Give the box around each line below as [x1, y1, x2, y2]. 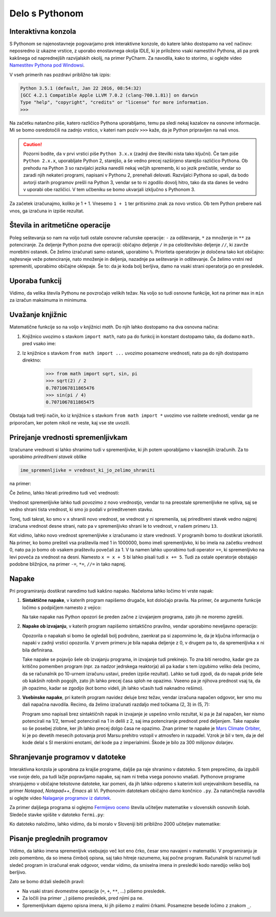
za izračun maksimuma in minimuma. [9, 297, 88, 303]
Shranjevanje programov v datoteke [9, 753, 126, 762]
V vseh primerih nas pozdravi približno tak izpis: [9, 72, 111, 78]
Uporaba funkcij [9, 276, 62, 285]
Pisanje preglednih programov [9, 834, 108, 843]
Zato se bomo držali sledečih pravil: [9, 879, 85, 885]
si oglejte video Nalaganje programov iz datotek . [9, 795, 111, 801]
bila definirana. [22, 647, 54, 653]
